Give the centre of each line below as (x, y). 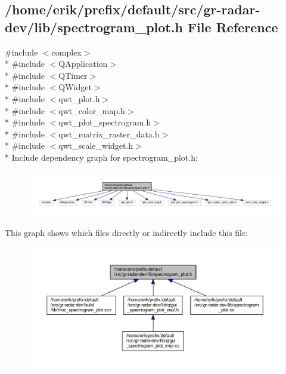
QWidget (75, 87)
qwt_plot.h (79, 98)
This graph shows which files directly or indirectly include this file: (127, 232)
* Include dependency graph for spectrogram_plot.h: (101, 157)
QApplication (83, 64)
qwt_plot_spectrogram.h (105, 122)
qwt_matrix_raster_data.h (109, 134)
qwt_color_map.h (92, 110)
